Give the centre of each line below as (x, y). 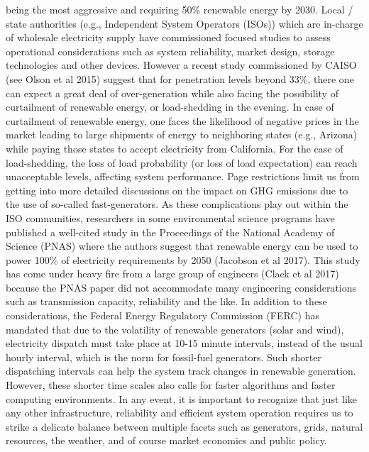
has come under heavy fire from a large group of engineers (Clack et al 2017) (172, 274)
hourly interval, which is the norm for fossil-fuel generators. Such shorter (164, 357)
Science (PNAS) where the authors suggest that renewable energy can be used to (182, 246)
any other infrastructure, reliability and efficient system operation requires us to (180, 413)
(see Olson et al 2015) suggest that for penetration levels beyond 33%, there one (180, 78)
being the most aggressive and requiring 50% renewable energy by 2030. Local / (180, 9)
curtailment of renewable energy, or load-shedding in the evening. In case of (170, 107)
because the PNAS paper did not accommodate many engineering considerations (181, 287)
